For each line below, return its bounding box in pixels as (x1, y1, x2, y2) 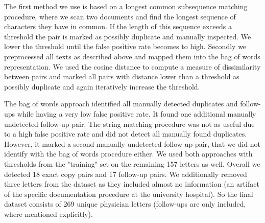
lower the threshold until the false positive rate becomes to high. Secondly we (4, 41, 247, 52)
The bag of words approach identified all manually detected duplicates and (4, 98, 238, 109)
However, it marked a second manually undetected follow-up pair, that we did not (4, 138, 260, 149)
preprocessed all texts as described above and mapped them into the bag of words (4, 51, 260, 61)
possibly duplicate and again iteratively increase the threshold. (4, 81, 200, 92)
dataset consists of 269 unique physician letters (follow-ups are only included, (4, 198, 246, 209)
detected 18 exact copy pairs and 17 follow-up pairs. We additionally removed (4, 168, 247, 179)
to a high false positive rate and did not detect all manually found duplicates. (4, 128, 247, 139)
